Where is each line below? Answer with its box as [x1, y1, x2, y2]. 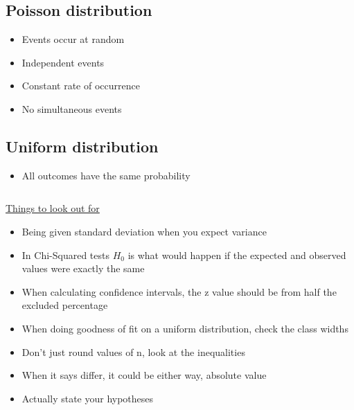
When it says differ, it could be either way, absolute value [21, 368, 267, 382]
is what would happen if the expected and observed [127, 247, 346, 262]
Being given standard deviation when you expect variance [21, 224, 267, 238]
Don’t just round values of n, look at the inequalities [21, 344, 245, 359]
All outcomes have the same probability [21, 168, 191, 182]
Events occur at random [21, 32, 125, 46]
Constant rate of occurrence [21, 78, 140, 93]
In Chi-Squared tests [21, 247, 109, 262]
